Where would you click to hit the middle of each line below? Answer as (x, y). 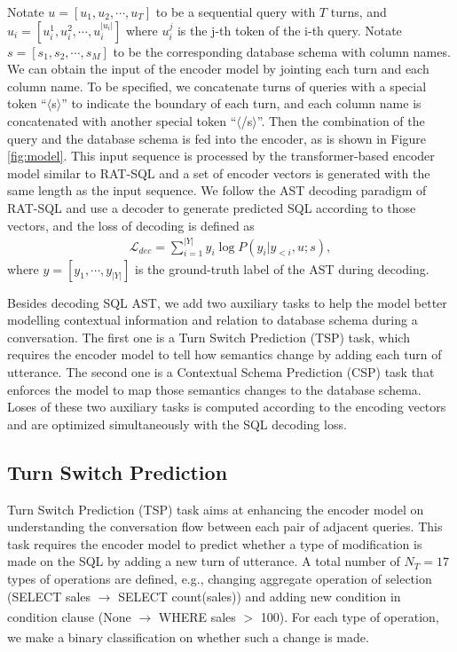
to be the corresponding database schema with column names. (282, 51)
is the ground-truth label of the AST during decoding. (282, 268)
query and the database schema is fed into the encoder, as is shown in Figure (217, 138)
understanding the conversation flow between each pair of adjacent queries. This (225, 526)
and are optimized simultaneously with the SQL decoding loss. (177, 424)
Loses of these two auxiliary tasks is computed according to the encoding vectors (227, 407)
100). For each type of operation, (350, 616)
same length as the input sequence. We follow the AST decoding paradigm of (217, 190)
